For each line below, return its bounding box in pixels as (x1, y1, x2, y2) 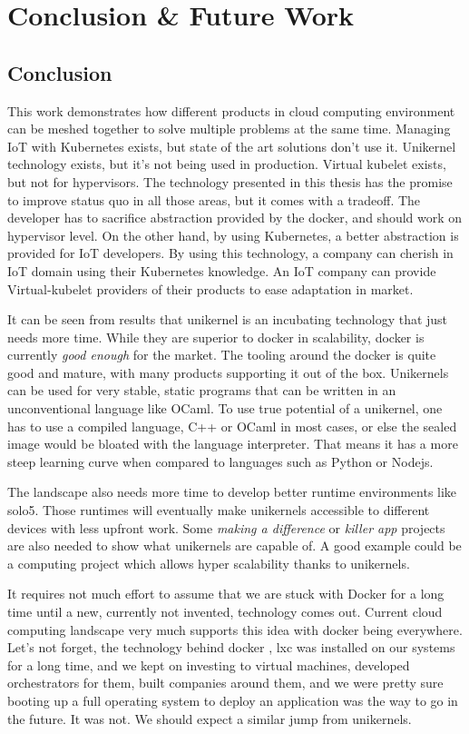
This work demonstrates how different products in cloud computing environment (7, 101, 455, 120)
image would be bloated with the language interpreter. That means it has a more (7, 434, 458, 453)
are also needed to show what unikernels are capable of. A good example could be (7, 536, 462, 555)
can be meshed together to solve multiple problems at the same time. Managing (7, 119, 451, 138)
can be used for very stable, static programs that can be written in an (7, 381, 396, 400)
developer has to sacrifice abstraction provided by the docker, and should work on (7, 208, 463, 227)
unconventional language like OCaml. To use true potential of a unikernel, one (7, 399, 443, 418)
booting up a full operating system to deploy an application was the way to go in (7, 690, 458, 709)
